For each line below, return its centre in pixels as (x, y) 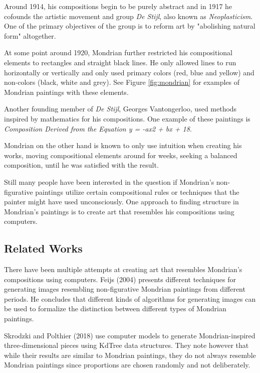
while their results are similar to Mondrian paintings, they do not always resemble (130, 355)
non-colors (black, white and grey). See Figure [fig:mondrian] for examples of (122, 82)
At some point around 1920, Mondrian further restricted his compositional (118, 52)
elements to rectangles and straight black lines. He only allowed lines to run (120, 62)
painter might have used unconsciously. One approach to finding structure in (121, 202)
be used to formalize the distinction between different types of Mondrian (115, 308)
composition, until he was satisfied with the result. (81, 165)
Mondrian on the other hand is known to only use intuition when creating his (123, 145)
